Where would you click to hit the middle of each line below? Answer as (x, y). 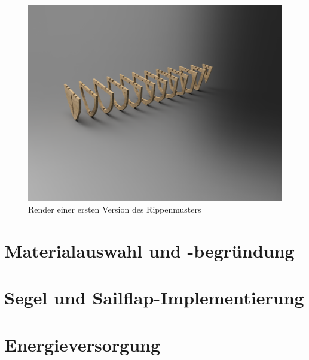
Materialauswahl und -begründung (149, 250)
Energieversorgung (82, 344)
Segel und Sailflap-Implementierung (154, 297)
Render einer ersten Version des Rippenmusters (115, 209)
